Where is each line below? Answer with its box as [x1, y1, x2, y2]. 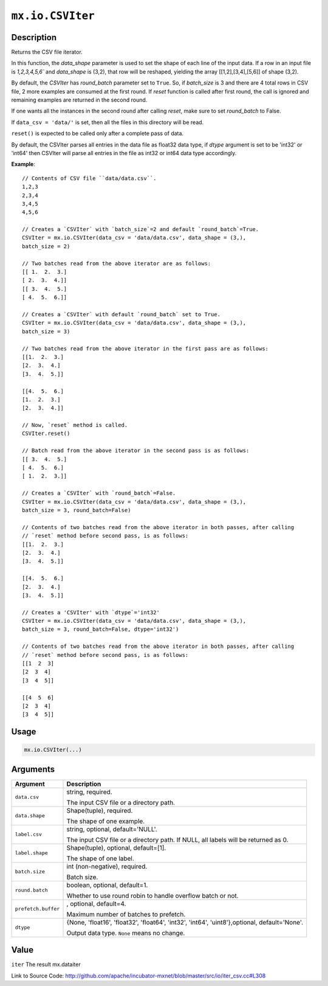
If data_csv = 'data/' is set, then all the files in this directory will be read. [11, 119, 204, 126]
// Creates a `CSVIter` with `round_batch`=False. [22, 490, 176, 497]
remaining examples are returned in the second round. [11, 96, 148, 103]
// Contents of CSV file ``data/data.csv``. [22, 175, 157, 182]
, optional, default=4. [66, 899, 126, 908]
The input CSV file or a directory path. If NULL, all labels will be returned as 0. [66, 835, 289, 844]
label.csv [15, 831, 43, 838]
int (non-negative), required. [66, 862, 148, 870]
